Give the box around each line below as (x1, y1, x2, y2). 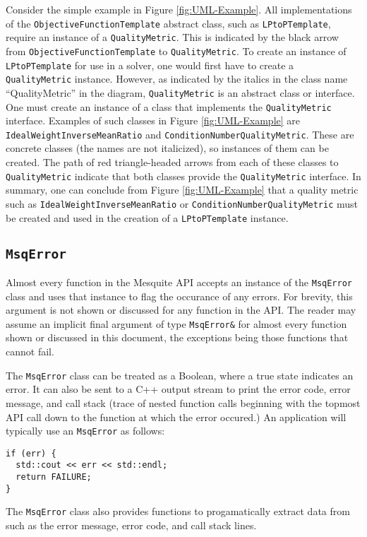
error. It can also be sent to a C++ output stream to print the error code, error (6, 382, 351, 396)
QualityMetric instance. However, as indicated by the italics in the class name (6, 71, 348, 86)
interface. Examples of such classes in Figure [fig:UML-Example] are (6, 113, 301, 128)
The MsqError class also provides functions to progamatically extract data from (6, 504, 350, 519)
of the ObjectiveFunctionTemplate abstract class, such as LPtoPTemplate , (6, 16, 331, 30)
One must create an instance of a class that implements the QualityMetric (6, 99, 332, 114)
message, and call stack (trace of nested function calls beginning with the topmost (6, 395, 361, 410)
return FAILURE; (16, 472, 92, 483)
